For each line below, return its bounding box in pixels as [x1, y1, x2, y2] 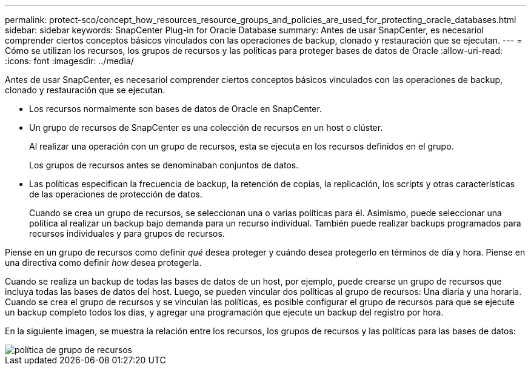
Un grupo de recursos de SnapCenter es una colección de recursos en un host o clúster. [29, 122, 383, 133]
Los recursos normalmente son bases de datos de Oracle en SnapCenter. [29, 104, 322, 114]
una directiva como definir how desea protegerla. [5, 257, 202, 268]
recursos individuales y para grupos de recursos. [29, 228, 225, 239]
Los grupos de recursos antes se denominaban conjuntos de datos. [29, 160, 299, 170]
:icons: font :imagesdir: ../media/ [5, 56, 134, 66]
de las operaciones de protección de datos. [29, 189, 202, 199]
